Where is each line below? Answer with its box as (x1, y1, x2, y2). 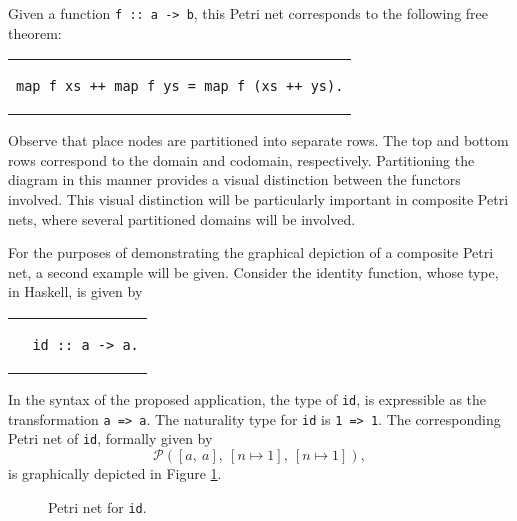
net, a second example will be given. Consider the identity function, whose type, (8, 261, 499, 282)
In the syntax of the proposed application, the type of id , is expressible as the (8, 389, 487, 409)
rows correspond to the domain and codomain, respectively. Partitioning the (8, 149, 475, 170)
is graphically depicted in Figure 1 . (8, 462, 222, 483)
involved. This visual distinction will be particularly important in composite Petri (8, 189, 509, 210)
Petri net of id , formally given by (8, 428, 213, 449)
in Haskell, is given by (8, 281, 143, 302)
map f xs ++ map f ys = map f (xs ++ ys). (16, 78, 344, 95)
